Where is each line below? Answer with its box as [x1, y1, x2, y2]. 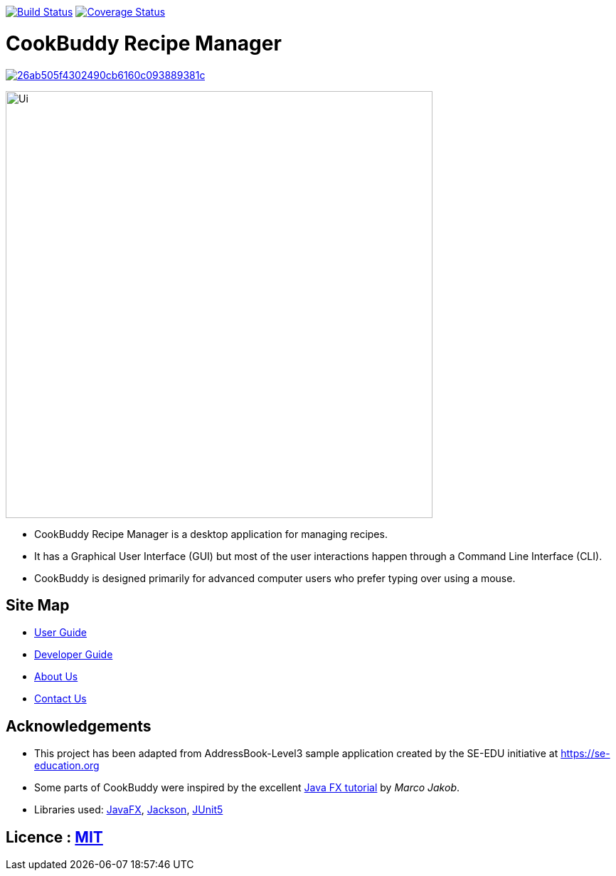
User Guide [34, 626, 87, 639]
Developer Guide [34, 648, 113, 661]
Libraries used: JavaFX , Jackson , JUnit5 [34, 803, 223, 816]
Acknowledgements [6, 717, 152, 735]
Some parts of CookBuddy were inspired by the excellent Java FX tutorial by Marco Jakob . [34, 781, 460, 794]
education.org [34, 759, 100, 772]
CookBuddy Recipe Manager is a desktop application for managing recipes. [34, 527, 388, 540]
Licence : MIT [6, 828, 103, 846]
